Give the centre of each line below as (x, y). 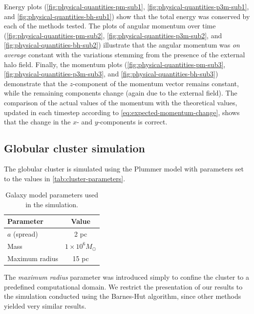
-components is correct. (133, 122)
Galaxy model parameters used (52, 195)
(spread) (26, 234)
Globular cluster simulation (74, 148)
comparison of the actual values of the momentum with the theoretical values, (121, 102)
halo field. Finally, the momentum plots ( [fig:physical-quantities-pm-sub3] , (115, 64)
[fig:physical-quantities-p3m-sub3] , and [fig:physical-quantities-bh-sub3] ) (111, 74)
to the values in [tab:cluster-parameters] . (65, 178)
